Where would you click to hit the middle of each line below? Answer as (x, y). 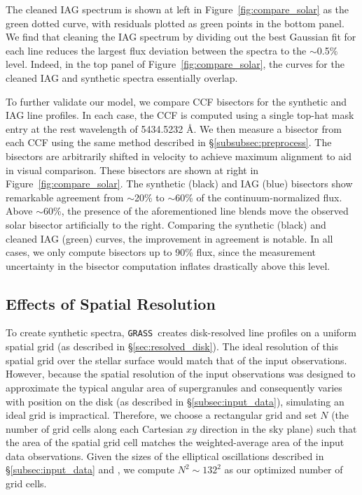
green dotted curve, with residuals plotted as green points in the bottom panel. (175, 23)
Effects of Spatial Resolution (111, 303)
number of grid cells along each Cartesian (95, 428)
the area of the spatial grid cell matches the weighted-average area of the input (175, 442)
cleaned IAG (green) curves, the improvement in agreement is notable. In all (169, 238)
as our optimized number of (284, 469)
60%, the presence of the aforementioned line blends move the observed (196, 211)
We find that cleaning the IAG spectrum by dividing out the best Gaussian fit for (181, 37)
